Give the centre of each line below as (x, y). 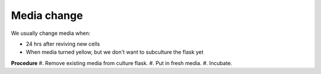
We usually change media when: (51, 33)
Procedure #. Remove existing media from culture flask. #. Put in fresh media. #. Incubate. (122, 63)
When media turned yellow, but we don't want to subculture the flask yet (115, 52)
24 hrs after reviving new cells (63, 44)
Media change (47, 15)
